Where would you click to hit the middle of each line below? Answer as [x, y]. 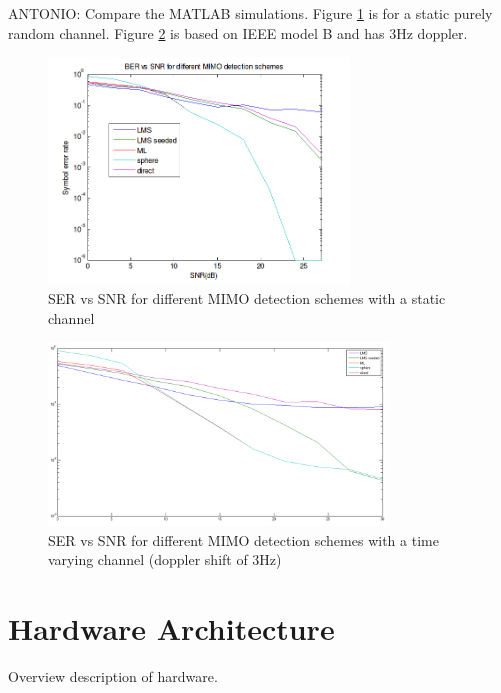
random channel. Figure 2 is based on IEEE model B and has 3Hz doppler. [238, 32]
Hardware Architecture [171, 628]
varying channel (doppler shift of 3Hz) [165, 559]
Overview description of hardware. [113, 676]
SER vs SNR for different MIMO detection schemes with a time [243, 539]
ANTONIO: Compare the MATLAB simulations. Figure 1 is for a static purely [250, 13]
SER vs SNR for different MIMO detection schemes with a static [247, 298]
